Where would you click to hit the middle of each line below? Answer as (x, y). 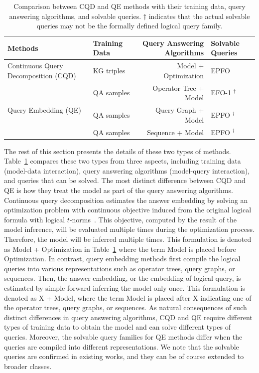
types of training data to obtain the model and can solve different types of (117, 327)
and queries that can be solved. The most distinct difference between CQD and (125, 180)
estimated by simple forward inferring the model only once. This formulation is (125, 287)
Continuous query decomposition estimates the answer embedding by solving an (126, 200)
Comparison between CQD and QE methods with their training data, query (129, 6)
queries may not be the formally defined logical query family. (129, 26)
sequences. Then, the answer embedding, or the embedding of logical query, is (123, 278)
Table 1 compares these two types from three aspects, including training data (123, 161)
